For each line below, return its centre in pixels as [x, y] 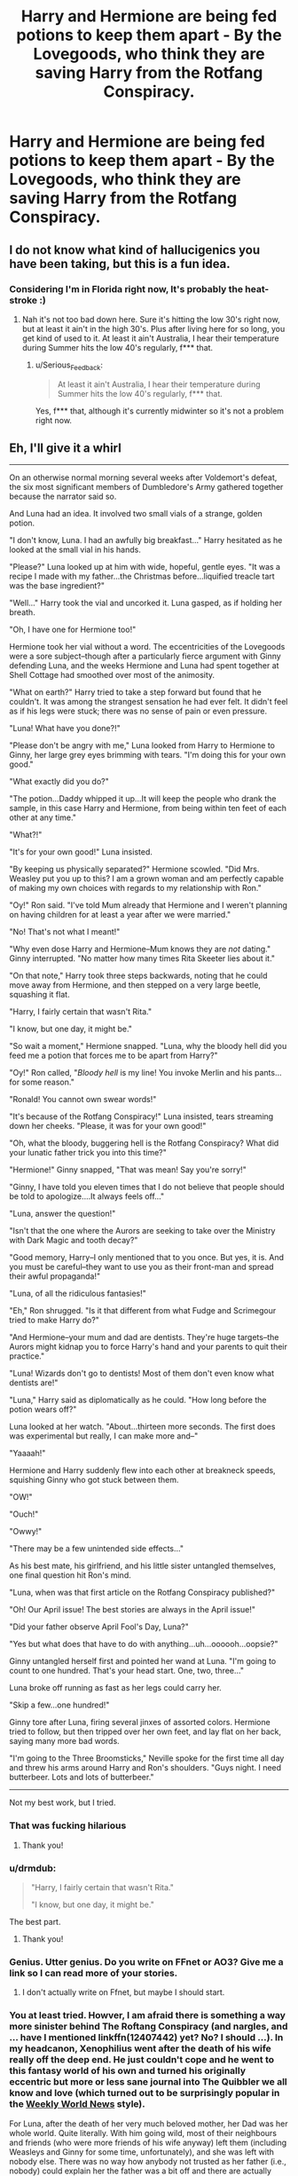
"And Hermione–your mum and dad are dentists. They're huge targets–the [144, 1337]
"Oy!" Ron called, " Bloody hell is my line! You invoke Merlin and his [131, 1073]
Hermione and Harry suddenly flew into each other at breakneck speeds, [143, 1470]
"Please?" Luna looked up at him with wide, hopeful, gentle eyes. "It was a [145, 567]
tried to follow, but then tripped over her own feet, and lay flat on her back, [145, 1731]
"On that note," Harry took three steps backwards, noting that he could [138, 976]
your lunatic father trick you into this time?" [88, 1153]
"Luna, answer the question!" [63, 1214]
